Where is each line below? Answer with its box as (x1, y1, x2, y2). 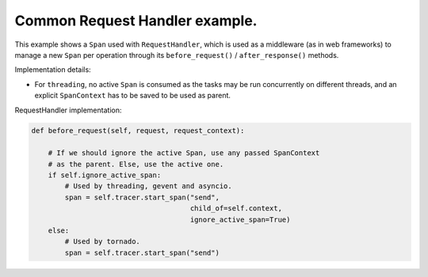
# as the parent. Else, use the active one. (48, 159, 224, 169)
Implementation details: (14, 65, 91, 74)
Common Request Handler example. (14, 12, 258, 29)
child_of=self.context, (189, 204, 283, 213)
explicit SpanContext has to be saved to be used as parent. (34, 91, 231, 101)
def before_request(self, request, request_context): (31, 127, 245, 135)
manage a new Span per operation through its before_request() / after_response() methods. (14, 50, 339, 59)
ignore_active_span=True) (189, 214, 291, 224)
